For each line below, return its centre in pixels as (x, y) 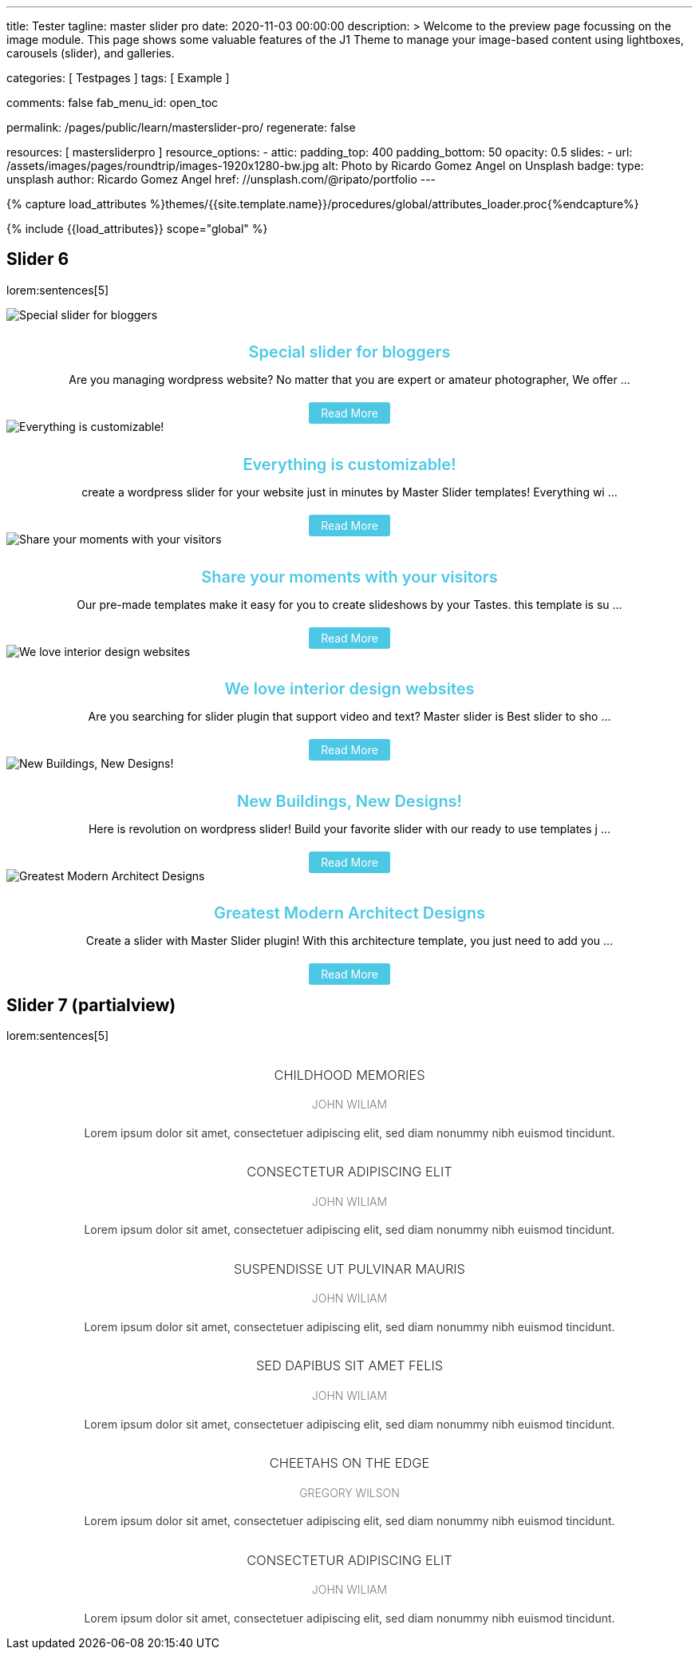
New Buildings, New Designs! (349, 801)
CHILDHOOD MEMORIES (349, 1075)
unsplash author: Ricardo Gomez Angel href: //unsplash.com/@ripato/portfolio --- (221, 179)
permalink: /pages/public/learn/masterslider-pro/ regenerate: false (181, 127)
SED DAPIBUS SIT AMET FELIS (349, 1366)
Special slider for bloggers (349, 352)
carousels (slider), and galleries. (91, 53)
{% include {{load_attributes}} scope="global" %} (137, 229)
